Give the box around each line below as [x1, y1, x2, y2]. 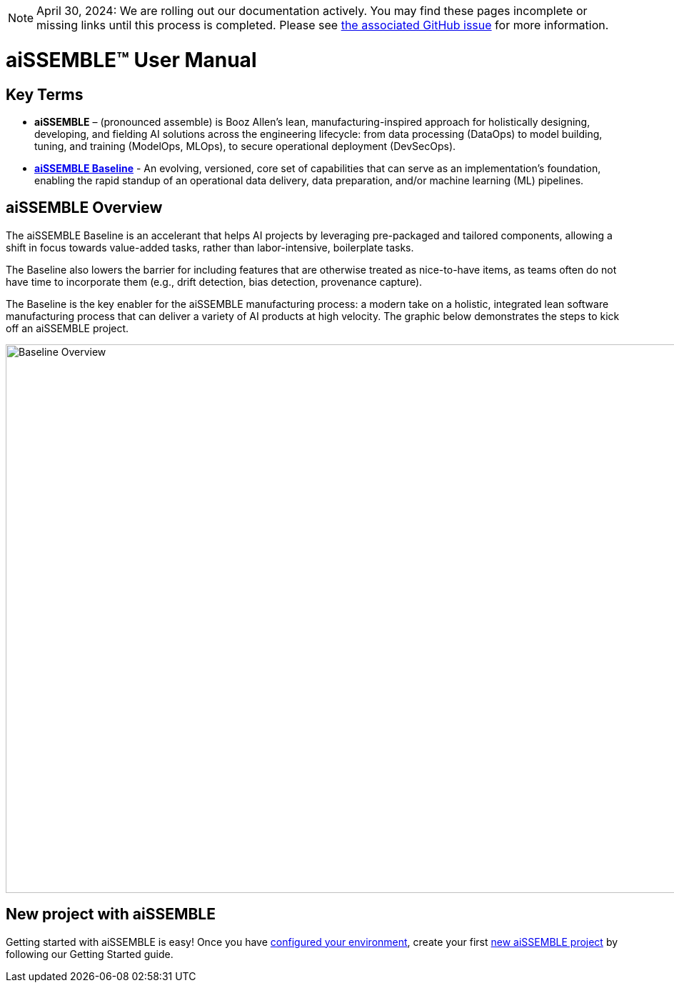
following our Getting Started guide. [6, 947, 173, 960]
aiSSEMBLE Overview [6, 199, 163, 217]
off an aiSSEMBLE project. [6, 321, 129, 334]
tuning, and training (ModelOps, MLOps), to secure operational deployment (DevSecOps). [34, 139, 456, 152]
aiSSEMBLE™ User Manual [6, 47, 257, 72]
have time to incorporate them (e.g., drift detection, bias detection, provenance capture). [6, 275, 423, 288]
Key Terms [6, 85, 84, 104]
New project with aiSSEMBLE [6, 905, 216, 924]
